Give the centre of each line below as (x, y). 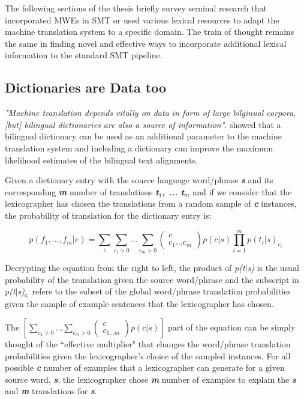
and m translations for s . (51, 391)
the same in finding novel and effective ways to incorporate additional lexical (146, 43)
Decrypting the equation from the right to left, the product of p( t (125, 268)
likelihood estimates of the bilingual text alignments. (101, 160)
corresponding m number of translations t (82, 191)
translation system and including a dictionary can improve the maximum (139, 148)
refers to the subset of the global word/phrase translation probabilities (161, 291)
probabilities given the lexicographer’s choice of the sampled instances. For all (148, 355)
